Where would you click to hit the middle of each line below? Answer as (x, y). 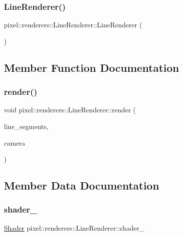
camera (15, 142)
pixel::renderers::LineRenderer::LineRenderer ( (73, 25)
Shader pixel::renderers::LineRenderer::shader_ (74, 227)
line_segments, (26, 126)
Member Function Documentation (92, 67)
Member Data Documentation (82, 185)
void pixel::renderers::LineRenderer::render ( (70, 110)
